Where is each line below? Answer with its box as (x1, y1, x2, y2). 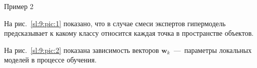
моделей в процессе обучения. (4, 54, 97, 65)
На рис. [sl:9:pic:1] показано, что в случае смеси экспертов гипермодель (4, 18, 226, 28)
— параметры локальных (173, 44, 252, 55)
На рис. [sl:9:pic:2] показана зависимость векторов (4, 44, 159, 55)
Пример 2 (4, 1, 34, 11)
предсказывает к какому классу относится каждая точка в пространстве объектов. (4, 28, 254, 38)
